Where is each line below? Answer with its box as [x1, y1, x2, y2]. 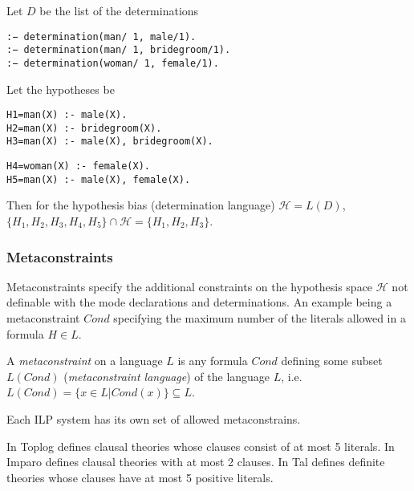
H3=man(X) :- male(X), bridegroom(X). [6, 136, 213, 148]
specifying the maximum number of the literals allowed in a [113, 310, 406, 327]
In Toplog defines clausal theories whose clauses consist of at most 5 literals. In [6, 437, 395, 454]
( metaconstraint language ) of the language [63, 367, 270, 384]
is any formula [177, 352, 248, 369]
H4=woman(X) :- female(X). [6, 160, 150, 172]
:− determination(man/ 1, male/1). [6, 30, 197, 43]
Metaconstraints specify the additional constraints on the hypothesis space [6, 278, 373, 294]
